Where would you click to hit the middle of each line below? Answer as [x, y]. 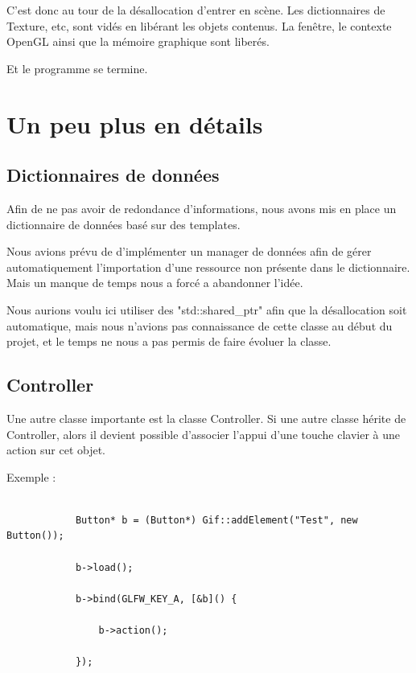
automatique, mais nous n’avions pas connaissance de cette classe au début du [200, 325]
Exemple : [31, 476]
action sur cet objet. [56, 450]
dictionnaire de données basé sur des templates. [124, 224]
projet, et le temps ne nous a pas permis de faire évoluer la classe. [169, 341]
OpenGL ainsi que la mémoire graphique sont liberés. [138, 41]
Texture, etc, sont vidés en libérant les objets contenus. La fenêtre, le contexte [199, 25]
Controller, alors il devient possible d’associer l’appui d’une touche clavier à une [204, 434]
